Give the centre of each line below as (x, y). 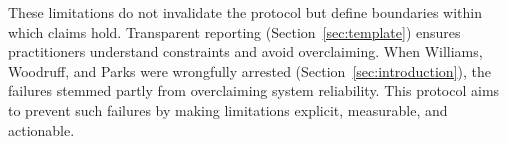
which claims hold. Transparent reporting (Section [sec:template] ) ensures (234, 31)
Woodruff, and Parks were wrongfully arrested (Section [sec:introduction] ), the (249, 70)
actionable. (41, 129)
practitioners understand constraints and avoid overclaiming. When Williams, (245, 51)
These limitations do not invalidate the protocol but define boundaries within (245, 12)
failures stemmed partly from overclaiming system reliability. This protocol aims (254, 90)
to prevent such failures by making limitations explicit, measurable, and (228, 109)
